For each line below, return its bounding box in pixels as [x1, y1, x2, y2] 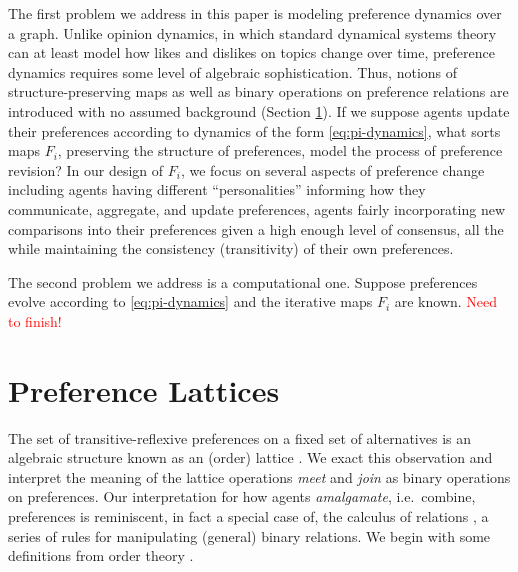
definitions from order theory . [8, 545, 194, 566]
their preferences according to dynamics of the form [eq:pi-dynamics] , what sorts [8, 120, 501, 141]
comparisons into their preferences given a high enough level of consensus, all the [8, 218, 504, 239]
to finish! [8, 310, 62, 331]
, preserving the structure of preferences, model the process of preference [57, 140, 503, 161]
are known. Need [394, 291, 498, 312]
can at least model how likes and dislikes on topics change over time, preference [8, 42, 495, 63]
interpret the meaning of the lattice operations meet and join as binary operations [8, 466, 511, 487]
